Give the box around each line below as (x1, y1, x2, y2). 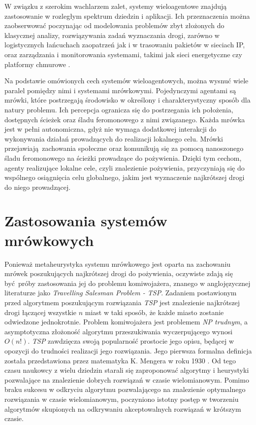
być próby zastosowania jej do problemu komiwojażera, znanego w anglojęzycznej (4, 278, 251, 288)
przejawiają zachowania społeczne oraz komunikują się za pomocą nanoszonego (4, 143, 244, 153)
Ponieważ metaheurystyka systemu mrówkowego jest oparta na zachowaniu (4, 258, 231, 269)
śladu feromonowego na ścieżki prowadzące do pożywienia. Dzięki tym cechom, (4, 152, 242, 163)
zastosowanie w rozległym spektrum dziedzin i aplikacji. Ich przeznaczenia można (4, 10, 250, 21)
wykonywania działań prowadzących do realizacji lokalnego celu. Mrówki (4, 133, 223, 143)
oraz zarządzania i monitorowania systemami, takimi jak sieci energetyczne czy (4, 49, 242, 59)
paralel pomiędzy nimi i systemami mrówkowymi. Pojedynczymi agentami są (4, 85, 236, 95)
